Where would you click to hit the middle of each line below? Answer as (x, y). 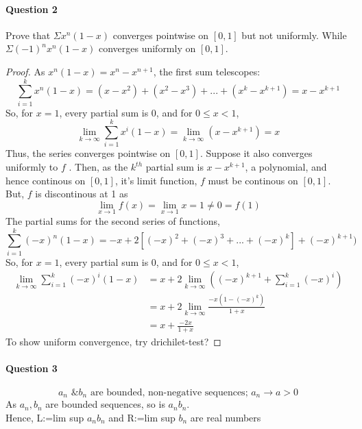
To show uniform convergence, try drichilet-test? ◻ (113, 342)
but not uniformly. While (294, 35)
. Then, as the (98, 167)
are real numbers (226, 417)
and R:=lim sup (142, 417)
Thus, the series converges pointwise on (88, 153)
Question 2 (32, 9)
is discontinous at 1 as (82, 194)
